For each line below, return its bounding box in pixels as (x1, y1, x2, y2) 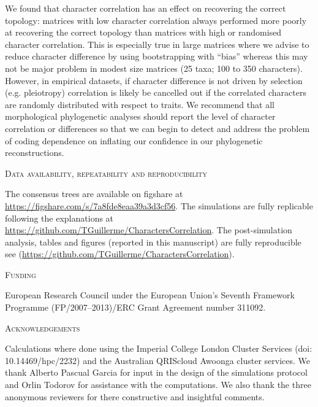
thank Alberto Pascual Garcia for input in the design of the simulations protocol (5, 366, 308, 379)
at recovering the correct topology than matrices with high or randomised (5, 26, 282, 39)
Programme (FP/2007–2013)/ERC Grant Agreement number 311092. (5, 301, 266, 314)
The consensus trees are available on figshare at (5, 187, 183, 200)
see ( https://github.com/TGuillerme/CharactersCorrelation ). (5, 247, 235, 260)
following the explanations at (5, 211, 114, 224)
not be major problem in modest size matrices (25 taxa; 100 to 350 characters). (5, 61, 303, 74)
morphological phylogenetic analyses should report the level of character (5, 110, 276, 123)
